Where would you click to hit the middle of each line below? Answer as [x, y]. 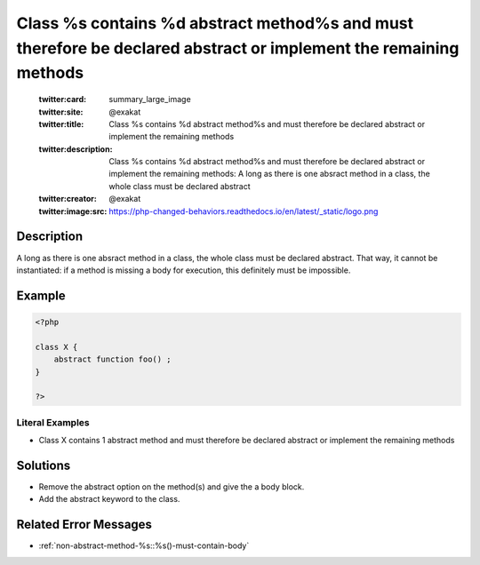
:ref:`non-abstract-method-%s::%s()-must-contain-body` [144, 545]
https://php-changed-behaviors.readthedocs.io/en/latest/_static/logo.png [244, 211]
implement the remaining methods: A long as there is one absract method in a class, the [269, 174]
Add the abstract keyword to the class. [109, 499]
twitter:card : [63, 99]
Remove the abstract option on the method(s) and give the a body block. [172, 486]
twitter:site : [61, 112]
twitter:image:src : [73, 211]
